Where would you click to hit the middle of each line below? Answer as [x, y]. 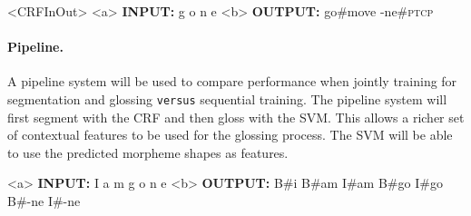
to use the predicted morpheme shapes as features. [148, 152]
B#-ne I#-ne [44, 201]
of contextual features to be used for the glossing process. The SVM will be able [230, 135]
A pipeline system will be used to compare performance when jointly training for [232, 81]
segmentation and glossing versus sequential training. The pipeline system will [227, 98]
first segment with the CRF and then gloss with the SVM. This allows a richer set [236, 117]
